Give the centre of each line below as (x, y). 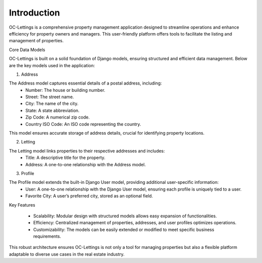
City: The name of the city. (52, 104)
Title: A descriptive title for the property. (65, 158)
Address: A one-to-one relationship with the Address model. (86, 164)
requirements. (47, 236)
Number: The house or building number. (65, 90)
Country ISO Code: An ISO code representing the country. (83, 124)
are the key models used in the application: (52, 65)
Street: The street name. (50, 97)
